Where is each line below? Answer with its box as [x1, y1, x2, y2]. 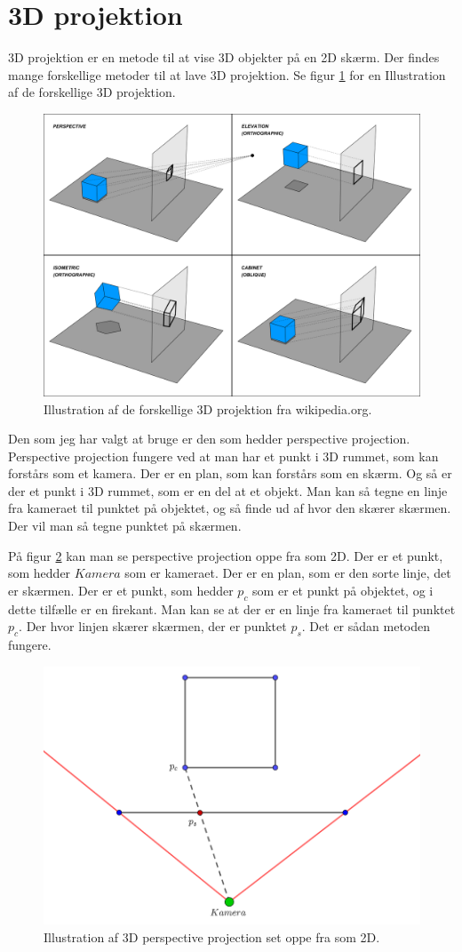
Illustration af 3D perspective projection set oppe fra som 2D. [44, 927, 380, 946]
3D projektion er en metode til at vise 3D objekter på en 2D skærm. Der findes [8, 48, 440, 67]
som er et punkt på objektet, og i [252, 580, 434, 599]
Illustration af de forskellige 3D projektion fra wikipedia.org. [44, 399, 372, 418]
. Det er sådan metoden [301, 617, 430, 636]
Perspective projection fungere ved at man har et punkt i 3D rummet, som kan [8, 446, 439, 465]
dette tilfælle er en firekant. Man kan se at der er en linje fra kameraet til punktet [8, 599, 456, 618]
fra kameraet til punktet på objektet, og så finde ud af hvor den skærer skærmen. [8, 499, 451, 517]
